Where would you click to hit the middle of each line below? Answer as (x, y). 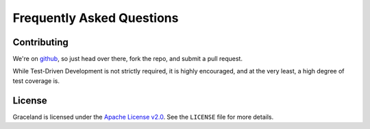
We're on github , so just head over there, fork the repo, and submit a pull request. (128, 59)
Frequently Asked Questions (96, 18)
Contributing (40, 42)
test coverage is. (36, 81)
